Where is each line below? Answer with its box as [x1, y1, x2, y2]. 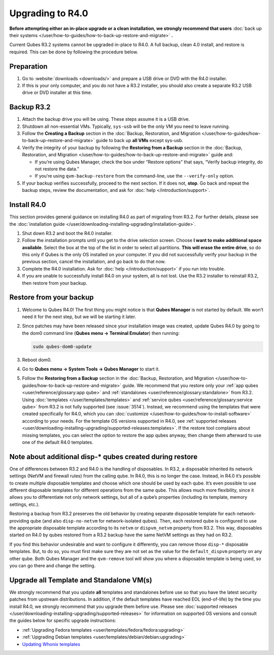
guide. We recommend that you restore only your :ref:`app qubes [122, 382, 258, 388]
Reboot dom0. [22, 357, 52, 363]
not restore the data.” [35, 166, 80, 172]
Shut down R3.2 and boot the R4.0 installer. [22, 230, 113, 236]
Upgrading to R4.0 [9, 8, 88, 19]
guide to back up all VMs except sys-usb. [95, 137, 184, 144]
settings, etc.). [9, 501, 40, 507]
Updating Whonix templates [22, 641, 81, 647]
